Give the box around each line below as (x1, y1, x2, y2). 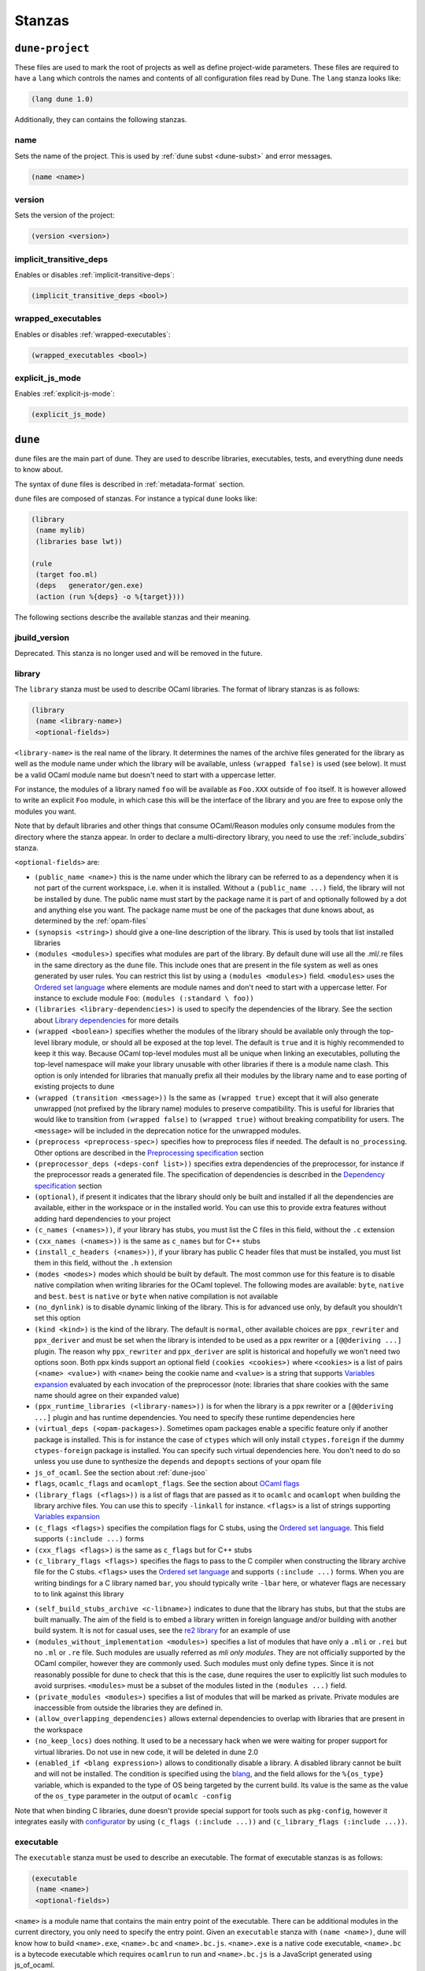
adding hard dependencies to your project (34, 1214, 171, 1224)
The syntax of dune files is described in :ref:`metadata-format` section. (14, 479, 246, 489)
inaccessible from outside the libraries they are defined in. (34, 1703, 224, 1712)
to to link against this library (34, 1589, 124, 1599)
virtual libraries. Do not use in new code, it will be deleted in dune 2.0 (34, 1747, 259, 1757)
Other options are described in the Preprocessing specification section (34, 1148, 264, 1157)
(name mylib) (35, 526, 86, 535)
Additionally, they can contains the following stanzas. (14, 115, 187, 125)
